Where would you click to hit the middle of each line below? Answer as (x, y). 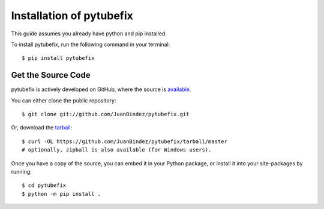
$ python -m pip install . (61, 194)
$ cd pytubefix (44, 185)
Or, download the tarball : (42, 128)
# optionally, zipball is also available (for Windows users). (117, 150)
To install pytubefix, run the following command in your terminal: (91, 44)
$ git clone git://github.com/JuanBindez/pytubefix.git (106, 114)
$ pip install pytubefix (58, 58)
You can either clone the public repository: (64, 100)
